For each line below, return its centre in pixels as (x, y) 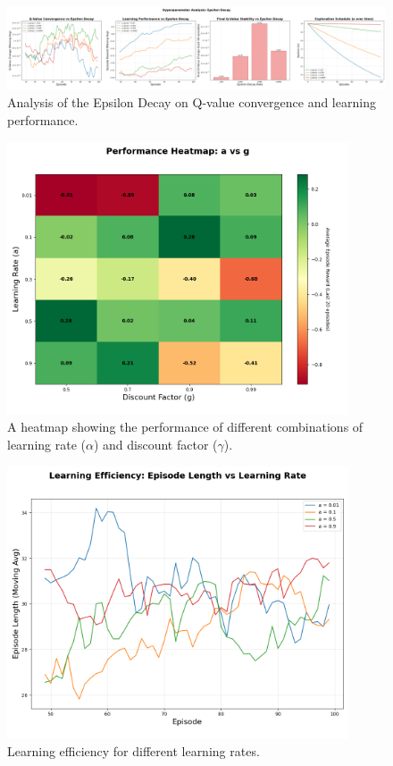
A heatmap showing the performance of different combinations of (185, 427)
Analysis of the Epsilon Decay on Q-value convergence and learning (192, 102)
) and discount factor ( (155, 444)
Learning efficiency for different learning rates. (134, 751)
